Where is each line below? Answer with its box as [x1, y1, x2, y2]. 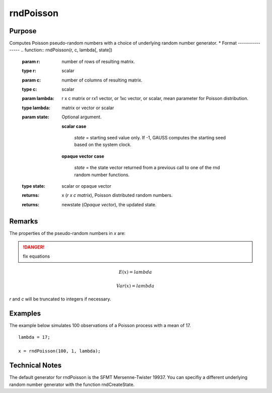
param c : [22, 77, 41, 83]
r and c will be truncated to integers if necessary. [9, 296, 111, 302]
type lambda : [22, 105, 50, 111]
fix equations [23, 253, 50, 259]
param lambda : [22, 96, 54, 102]
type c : [22, 86, 37, 93]
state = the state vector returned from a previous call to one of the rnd [74, 165, 220, 171]
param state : [22, 114, 50, 120]
